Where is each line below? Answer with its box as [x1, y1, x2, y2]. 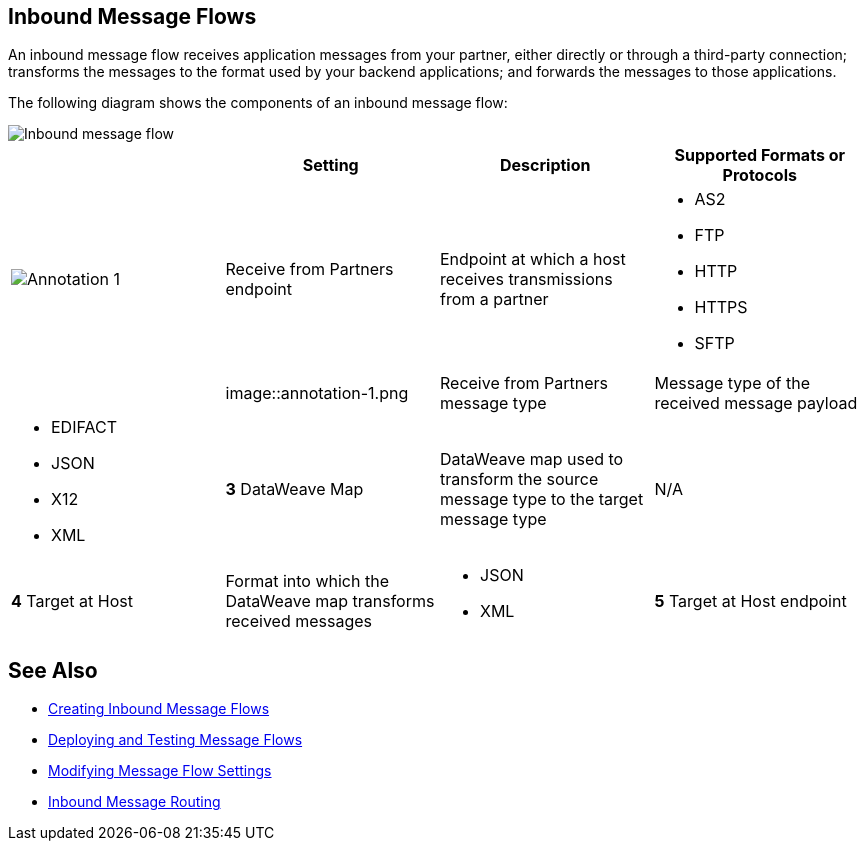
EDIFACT [51, 417, 117, 438]
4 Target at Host [11, 591, 133, 612]
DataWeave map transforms [225, 591, 435, 612]
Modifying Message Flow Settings [48, 762, 272, 780]
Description [500, 155, 591, 176]
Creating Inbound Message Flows [48, 700, 270, 718]
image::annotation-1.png [225, 383, 409, 404]
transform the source [440, 469, 599, 490]
